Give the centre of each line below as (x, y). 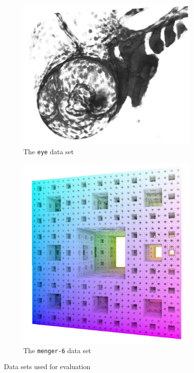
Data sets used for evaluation (47, 366)
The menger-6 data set (57, 350)
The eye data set (48, 151)
